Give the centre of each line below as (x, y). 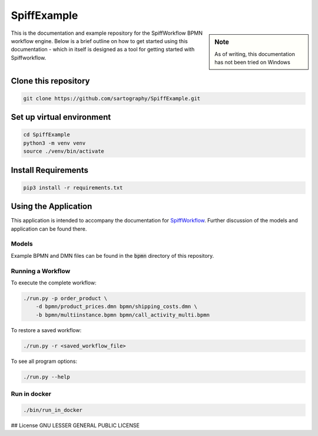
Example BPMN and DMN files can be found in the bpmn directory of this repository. (112, 255)
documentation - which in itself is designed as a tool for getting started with (103, 50)
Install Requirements (49, 170)
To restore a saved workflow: (46, 330)
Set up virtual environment (61, 117)
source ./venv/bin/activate (64, 151)
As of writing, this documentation (255, 54)
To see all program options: (44, 361)
